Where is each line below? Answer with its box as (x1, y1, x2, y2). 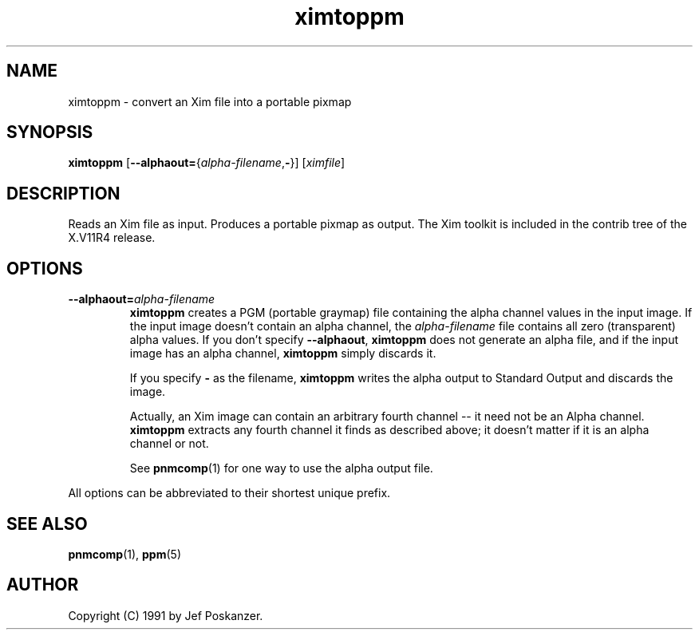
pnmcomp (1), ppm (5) (68, 547, 181, 561)
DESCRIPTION (6, 183, 120, 203)
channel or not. (129, 437, 209, 451)
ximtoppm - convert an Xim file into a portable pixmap (68, 94, 352, 109)
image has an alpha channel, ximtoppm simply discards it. (129, 346, 436, 361)
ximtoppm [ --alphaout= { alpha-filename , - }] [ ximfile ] (68, 156, 346, 170)
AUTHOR (6, 575, 79, 595)
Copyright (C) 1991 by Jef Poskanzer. (68, 608, 263, 622)
